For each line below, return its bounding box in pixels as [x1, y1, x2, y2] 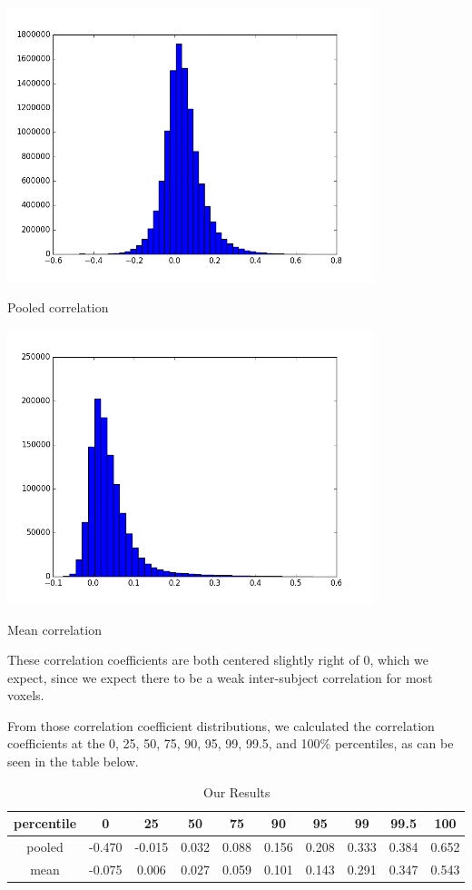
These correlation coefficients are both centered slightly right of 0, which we [7, 650, 428, 669]
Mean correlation [7, 619, 102, 638]
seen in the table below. [7, 752, 139, 771]
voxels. [7, 686, 44, 705]
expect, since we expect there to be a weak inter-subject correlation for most [7, 667, 433, 687]
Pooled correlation [7, 297, 109, 316]
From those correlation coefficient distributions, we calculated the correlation [7, 716, 435, 735]
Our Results [202, 782, 270, 801]
